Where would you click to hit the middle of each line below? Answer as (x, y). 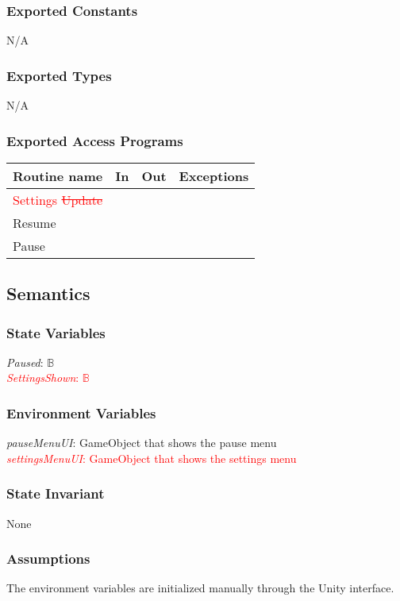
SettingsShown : (43, 378)
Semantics (48, 293)
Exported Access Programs (95, 140)
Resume (35, 222)
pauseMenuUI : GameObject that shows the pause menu (142, 443)
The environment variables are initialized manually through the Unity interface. (200, 588)
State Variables (56, 332)
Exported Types (59, 75)
